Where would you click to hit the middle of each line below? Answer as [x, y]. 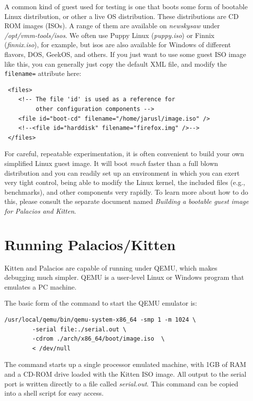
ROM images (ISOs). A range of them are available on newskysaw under [112, 26]
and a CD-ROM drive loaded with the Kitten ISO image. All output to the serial [126, 374]
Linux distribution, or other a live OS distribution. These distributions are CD [122, 16]
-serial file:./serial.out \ [79, 329]
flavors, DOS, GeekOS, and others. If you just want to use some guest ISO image [125, 54]
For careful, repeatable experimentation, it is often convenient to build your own [124, 154]
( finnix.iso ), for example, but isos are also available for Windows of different [118, 45]
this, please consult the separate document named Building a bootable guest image [127, 201]
